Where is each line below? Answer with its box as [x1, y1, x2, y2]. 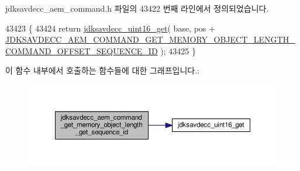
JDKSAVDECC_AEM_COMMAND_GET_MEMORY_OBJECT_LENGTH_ [5, 33, 295, 46]
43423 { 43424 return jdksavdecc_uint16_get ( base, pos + [5, 22, 215, 34]
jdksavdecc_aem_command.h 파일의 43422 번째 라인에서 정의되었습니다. [5, 2, 269, 14]
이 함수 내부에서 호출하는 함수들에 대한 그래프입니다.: [5, 64, 199, 76]
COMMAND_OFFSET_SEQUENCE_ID [5, 44, 158, 57]
